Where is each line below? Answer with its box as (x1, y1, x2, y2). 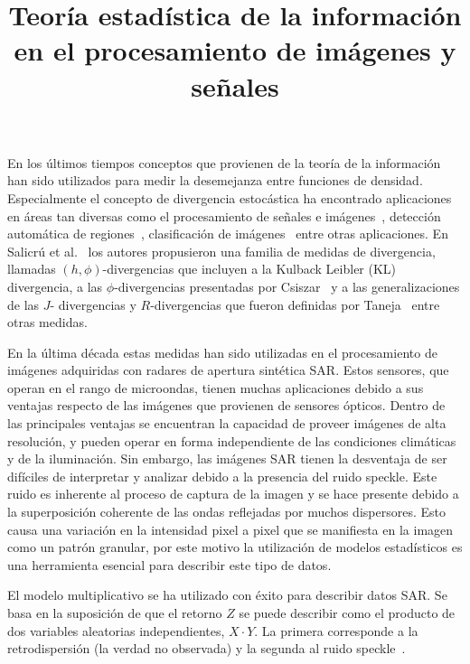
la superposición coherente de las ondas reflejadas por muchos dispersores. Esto (7, 502, 446, 521)
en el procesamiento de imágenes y (14, 32, 456, 69)
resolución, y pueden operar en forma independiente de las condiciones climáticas (7, 431, 456, 450)
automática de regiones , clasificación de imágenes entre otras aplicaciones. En (7, 224, 448, 243)
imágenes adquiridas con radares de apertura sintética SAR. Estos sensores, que (7, 360, 449, 379)
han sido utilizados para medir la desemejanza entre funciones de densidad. (7, 171, 423, 190)
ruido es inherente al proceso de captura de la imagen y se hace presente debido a (7, 484, 459, 503)
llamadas (7, 259, 56, 278)
